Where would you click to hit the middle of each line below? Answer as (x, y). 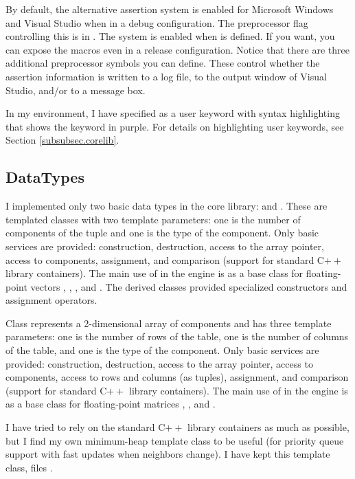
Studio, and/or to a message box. (76, 90)
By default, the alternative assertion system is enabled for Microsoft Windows (170, 9)
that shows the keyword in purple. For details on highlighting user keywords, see (175, 126)
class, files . (29, 467)
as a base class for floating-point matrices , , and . (111, 404)
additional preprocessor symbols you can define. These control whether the (163, 63)
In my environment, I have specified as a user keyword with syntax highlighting (173, 113)
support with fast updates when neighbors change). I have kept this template (168, 454)
